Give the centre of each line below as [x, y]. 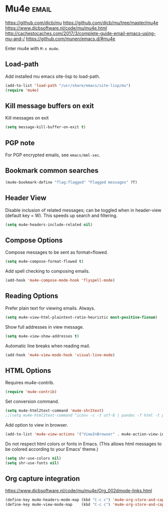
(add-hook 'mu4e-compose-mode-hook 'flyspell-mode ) [60, 280]
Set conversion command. [32, 401]
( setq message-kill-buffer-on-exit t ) [45, 127]
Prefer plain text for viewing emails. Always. [50, 308]
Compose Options [34, 240]
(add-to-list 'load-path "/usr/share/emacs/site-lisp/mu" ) [68, 85]
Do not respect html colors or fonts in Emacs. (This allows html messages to [83, 444]
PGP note [20, 143]
